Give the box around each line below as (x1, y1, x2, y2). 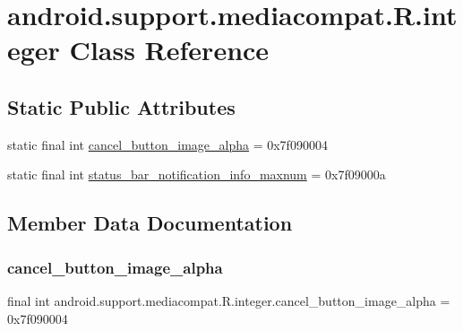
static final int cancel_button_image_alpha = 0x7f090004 (7, 135, 328, 153)
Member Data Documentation (7, 209, 293, 237)
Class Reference (69, 31, 270, 68)
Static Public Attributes (7, 92, 236, 120)
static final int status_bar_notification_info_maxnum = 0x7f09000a (7, 165, 386, 184)
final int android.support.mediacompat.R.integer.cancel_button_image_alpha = (7, 291, 450, 309)
